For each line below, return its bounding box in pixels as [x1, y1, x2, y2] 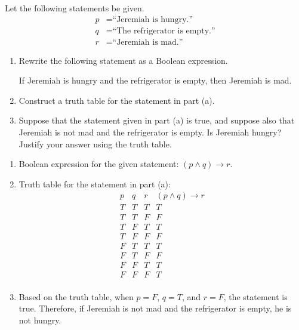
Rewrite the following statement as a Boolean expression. [19, 54, 228, 66]
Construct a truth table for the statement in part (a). [19, 94, 215, 106]
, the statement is [223, 290, 288, 303]
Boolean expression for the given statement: [19, 158, 179, 170]
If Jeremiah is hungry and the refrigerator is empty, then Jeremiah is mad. [19, 74, 292, 87]
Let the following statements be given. [5, 2, 144, 14]
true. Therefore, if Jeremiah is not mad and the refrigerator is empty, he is [19, 302, 292, 314]
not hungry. [19, 313, 61, 326]
